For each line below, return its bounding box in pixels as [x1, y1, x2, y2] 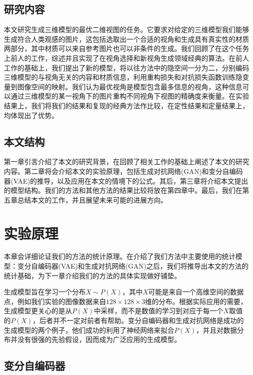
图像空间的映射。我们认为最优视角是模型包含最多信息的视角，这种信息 [17, 81, 242, 91]
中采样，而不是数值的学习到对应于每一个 [94, 306, 224, 316]
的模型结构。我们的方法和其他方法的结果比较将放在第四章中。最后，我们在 [4, 185, 242, 195]
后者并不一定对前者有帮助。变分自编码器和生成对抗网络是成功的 [39, 315, 244, 325]
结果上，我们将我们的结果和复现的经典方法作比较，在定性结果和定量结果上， [4, 100, 249, 110]
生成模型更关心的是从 [4, 306, 72, 316]
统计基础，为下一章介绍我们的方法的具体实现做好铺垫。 [4, 270, 181, 280]
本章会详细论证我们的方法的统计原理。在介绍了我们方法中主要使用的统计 [4, 251, 235, 261]
